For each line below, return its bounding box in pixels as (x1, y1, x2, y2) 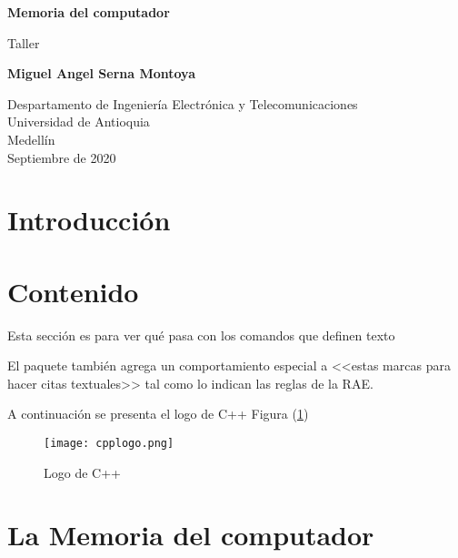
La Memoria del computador (7, 516, 374, 553)
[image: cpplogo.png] (44, 437, 174, 451)
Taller (7, 33, 40, 52)
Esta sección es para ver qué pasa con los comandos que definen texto (7, 325, 395, 344)
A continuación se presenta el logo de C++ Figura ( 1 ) (7, 404, 309, 423)
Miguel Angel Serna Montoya (7, 64, 195, 83)
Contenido (7, 272, 139, 309)
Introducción (7, 201, 171, 238)
